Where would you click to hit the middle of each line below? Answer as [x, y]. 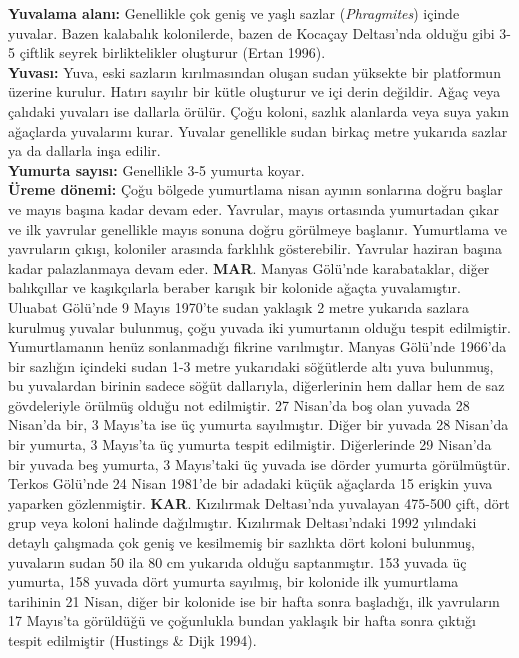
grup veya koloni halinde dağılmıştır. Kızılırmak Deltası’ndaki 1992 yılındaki [242, 522]
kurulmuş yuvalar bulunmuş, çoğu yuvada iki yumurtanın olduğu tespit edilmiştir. [260, 326]
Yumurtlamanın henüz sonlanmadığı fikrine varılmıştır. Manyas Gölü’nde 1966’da [257, 346]
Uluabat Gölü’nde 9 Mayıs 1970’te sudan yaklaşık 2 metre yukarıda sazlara [238, 306]
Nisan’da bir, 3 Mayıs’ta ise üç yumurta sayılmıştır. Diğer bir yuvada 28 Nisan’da [258, 424]
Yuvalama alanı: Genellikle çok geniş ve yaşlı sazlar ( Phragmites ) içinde [234, 13]
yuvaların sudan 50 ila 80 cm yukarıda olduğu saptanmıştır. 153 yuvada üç [237, 561]
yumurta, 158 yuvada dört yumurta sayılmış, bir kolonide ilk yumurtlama [233, 581]
